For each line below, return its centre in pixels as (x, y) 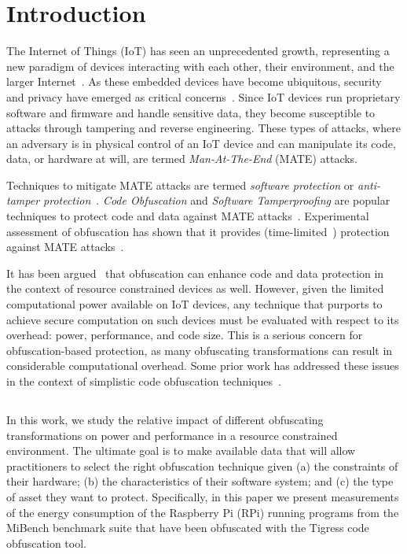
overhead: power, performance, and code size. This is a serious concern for (185, 335)
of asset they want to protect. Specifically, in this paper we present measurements (203, 496)
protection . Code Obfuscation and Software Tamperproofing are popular (217, 200)
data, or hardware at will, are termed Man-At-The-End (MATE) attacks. (182, 159)
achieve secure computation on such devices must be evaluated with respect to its (203, 319)
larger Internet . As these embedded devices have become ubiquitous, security (194, 81)
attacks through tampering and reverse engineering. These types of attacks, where (203, 128)
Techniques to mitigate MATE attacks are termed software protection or (180, 185)
